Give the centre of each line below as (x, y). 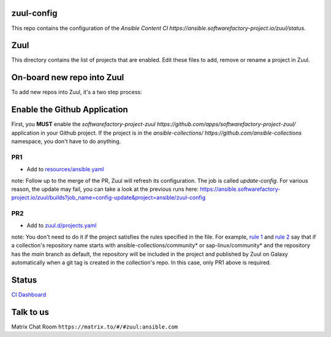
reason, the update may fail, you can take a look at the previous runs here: (105, 189)
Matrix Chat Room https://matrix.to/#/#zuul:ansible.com (95, 327)
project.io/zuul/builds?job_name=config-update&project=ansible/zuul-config (108, 198)
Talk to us (30, 312)
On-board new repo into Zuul (68, 77)
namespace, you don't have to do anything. (66, 141)
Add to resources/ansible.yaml (65, 169)
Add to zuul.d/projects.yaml (62, 226)
